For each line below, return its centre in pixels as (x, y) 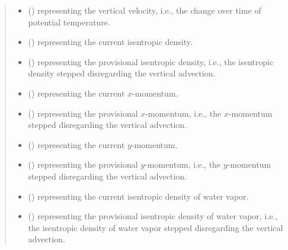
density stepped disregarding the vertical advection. (122, 73)
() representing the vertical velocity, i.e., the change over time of (145, 10)
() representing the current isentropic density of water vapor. (138, 196)
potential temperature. (69, 22)
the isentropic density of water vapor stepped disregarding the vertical (156, 227)
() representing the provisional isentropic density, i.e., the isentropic (151, 61)
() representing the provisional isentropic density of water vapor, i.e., (153, 216)
